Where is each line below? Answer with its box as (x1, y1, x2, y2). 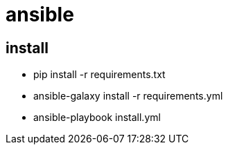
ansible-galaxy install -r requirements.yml (33, 90, 223, 102)
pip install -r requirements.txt (33, 68, 166, 81)
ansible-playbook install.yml (33, 111, 161, 124)
